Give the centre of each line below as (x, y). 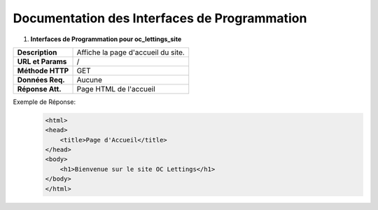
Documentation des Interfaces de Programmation (160, 18)
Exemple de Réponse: (44, 102)
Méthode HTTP (43, 70)
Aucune (90, 80)
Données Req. (41, 80)
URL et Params (42, 61)
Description (37, 52)
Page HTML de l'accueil (116, 89)
